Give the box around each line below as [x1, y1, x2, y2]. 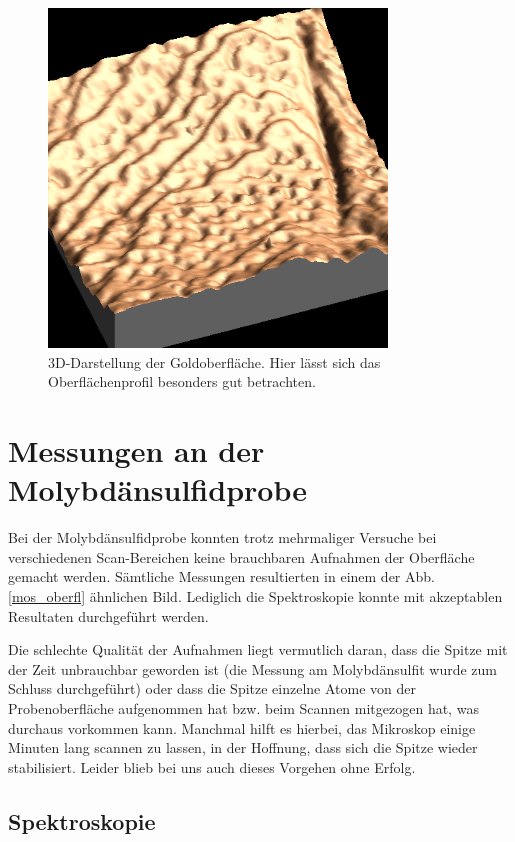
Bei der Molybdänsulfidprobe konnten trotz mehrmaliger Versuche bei [8, 527, 437, 548]
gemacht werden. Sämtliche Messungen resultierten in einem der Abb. [8, 566, 435, 587]
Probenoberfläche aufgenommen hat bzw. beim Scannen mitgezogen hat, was [8, 698, 479, 718]
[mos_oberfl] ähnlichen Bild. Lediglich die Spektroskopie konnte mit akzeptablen [8, 586, 503, 607]
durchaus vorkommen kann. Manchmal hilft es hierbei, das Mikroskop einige [8, 717, 476, 738]
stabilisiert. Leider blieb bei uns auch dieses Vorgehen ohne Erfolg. [8, 756, 416, 777]
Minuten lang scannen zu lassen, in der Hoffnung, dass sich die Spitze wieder [8, 737, 478, 758]
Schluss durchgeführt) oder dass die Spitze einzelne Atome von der [8, 678, 417, 699]
